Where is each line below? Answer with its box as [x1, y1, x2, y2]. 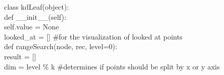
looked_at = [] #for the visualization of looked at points [4, 31, 182, 42]
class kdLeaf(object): [4, 2, 69, 12]
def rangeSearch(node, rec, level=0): [4, 41, 117, 52]
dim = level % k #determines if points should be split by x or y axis [4, 61, 220, 71]
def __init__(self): [4, 11, 67, 22]
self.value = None [4, 21, 59, 32]
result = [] [4, 51, 36, 61]
